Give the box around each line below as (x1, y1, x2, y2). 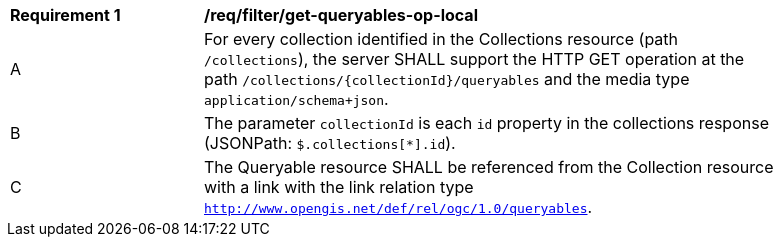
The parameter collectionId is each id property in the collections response (204, 113, 769, 133)
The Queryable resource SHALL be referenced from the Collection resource (204, 157, 774, 177)
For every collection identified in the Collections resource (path (204, 29, 679, 49)
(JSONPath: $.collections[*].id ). (204, 133, 456, 153)
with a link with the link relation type (204, 177, 474, 197)
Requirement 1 (10, 5, 121, 25)
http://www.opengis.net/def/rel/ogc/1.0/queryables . (204, 197, 593, 217)
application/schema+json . (204, 89, 389, 109)
